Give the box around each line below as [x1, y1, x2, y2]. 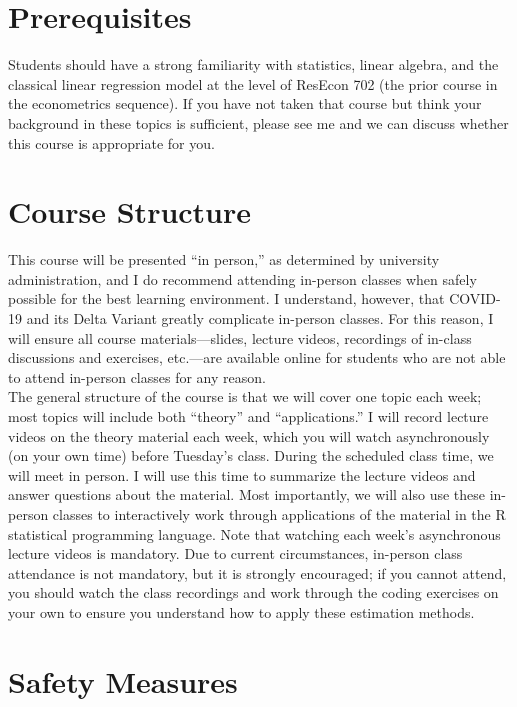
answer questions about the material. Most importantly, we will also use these [8, 484, 486, 505]
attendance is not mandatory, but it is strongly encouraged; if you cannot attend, [8, 562, 507, 583]
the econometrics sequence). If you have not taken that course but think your [8, 93, 482, 114]
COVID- [449, 288, 501, 309]
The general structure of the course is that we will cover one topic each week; [8, 386, 482, 407]
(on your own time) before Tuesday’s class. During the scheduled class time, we [8, 445, 494, 466]
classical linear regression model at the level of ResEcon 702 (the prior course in [8, 73, 498, 94]
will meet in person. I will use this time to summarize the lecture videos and [8, 464, 476, 485]
